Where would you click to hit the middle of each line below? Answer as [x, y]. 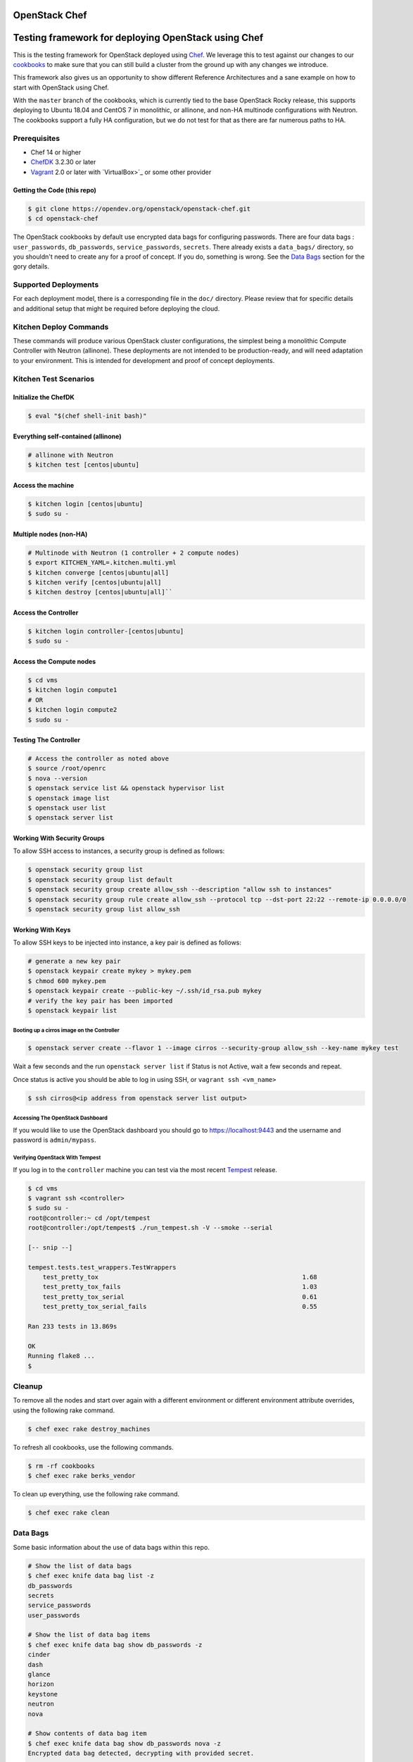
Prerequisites [36, 138]
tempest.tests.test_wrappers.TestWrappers [102, 1267]
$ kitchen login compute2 [72, 710]
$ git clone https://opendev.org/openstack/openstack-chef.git [139, 209]
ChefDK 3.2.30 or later [63, 162]
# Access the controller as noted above [98, 759]
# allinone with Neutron [71, 455]
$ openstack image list [69, 798]
